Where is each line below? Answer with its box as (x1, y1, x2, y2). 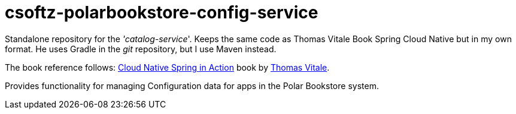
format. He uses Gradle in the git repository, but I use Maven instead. (5, 43, 277, 54)
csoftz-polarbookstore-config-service (5, 2, 318, 23)
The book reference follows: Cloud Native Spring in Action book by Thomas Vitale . (5, 62, 330, 72)
